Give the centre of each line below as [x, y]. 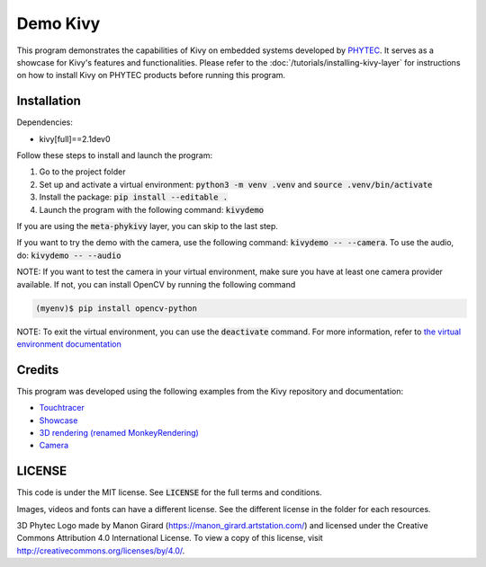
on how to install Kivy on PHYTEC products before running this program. [151, 75]
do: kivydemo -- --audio [69, 255]
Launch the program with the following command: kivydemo [152, 209]
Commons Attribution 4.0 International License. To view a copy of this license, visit [170, 538]
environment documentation [69, 344]
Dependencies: [45, 122]
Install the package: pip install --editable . [134, 197]
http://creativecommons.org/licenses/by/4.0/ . [101, 550]
